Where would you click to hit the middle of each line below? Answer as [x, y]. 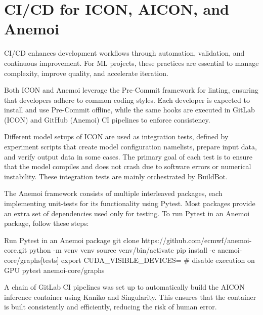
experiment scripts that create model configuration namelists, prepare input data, [130, 147]
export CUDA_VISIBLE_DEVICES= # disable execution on [158, 260]
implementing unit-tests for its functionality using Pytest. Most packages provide [130, 203]
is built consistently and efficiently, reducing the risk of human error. [111, 307]
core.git [16, 250]
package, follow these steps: [47, 223]
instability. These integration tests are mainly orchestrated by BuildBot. [116, 176]
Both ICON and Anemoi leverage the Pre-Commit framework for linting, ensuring [131, 90]
